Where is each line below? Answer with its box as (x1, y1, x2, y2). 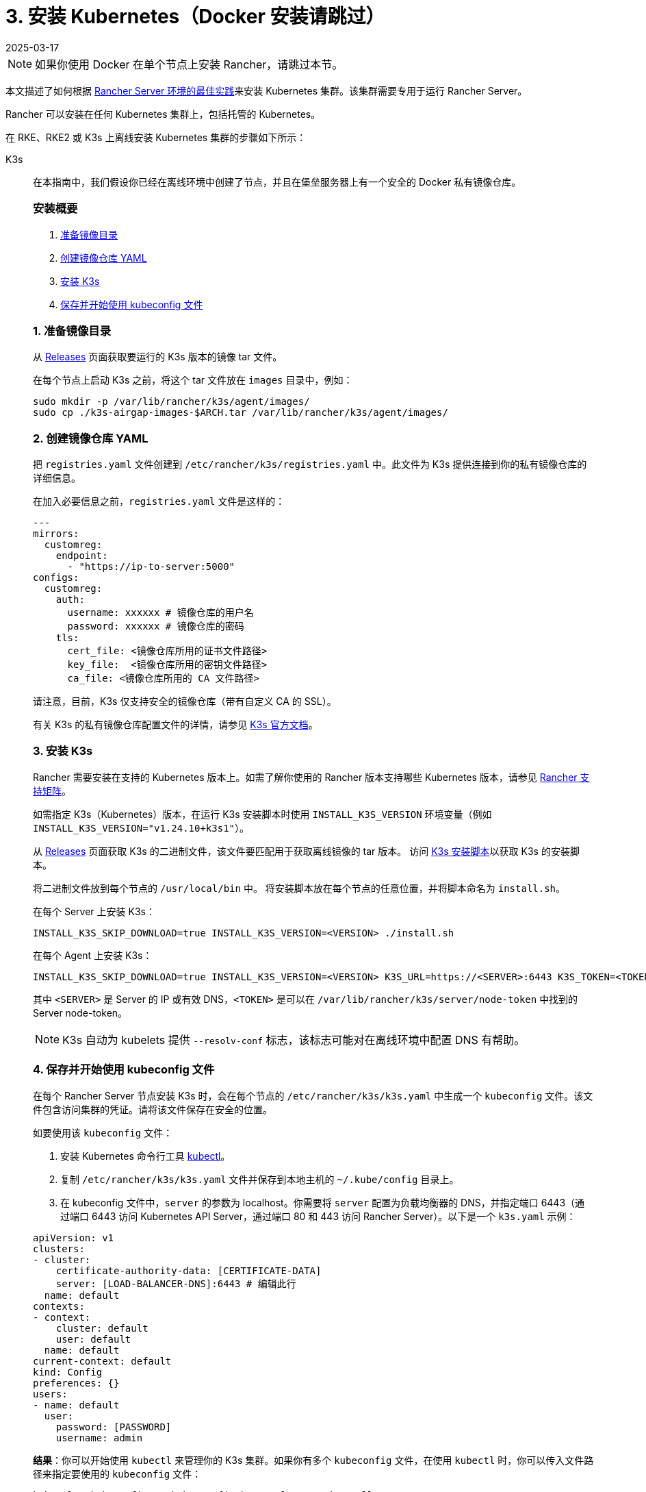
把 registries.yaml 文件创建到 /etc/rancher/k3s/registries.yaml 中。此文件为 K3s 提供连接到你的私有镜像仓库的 (33, 458, 587, 470)
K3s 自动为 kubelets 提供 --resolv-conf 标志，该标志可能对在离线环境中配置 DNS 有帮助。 (62, 1032, 526, 1047)
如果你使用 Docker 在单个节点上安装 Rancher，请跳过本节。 (35, 57, 344, 71)
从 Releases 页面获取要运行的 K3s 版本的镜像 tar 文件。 (33, 351, 283, 363)
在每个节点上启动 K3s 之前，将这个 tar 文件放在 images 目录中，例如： (33, 374, 353, 386)
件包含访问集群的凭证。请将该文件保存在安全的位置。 (33, 1103, 272, 1115)
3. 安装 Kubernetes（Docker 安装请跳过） (5, 5, 385, 28)
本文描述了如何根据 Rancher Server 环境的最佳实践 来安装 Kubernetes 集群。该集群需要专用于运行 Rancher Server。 (5, 84, 528, 97)
